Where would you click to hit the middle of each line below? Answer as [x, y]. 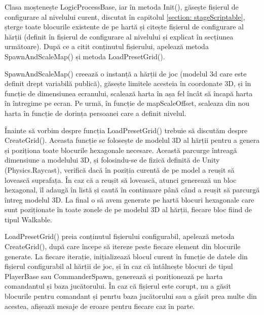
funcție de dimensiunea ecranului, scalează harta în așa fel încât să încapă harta [129, 93]
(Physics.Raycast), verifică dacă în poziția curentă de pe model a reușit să [120, 169]
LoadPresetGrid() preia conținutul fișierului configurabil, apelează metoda [120, 236]
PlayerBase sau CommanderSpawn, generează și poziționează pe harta [114, 276]
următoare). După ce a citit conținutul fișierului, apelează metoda [107, 46]
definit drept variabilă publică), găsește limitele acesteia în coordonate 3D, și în [128, 83]
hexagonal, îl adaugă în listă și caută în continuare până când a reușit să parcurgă [132, 190]
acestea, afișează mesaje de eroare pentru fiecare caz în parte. [100, 306]
